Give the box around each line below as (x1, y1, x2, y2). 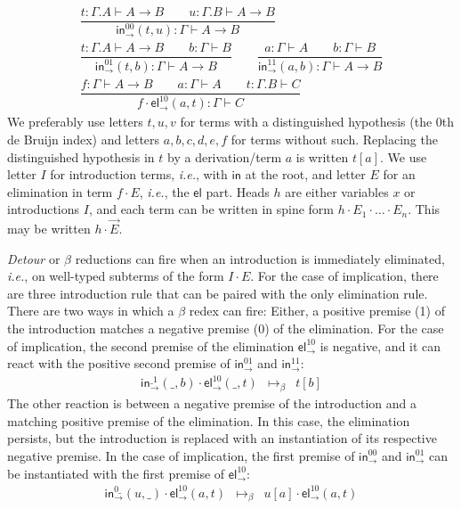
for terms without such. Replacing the (230, 129, 438, 148)
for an (383, 165, 416, 184)
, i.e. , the (139, 182, 190, 201)
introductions (7, 200, 80, 218)
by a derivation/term (167, 147, 282, 166)
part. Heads (206, 182, 270, 201)
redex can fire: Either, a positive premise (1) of (189, 301, 445, 320)
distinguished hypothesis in (7, 147, 155, 166)
